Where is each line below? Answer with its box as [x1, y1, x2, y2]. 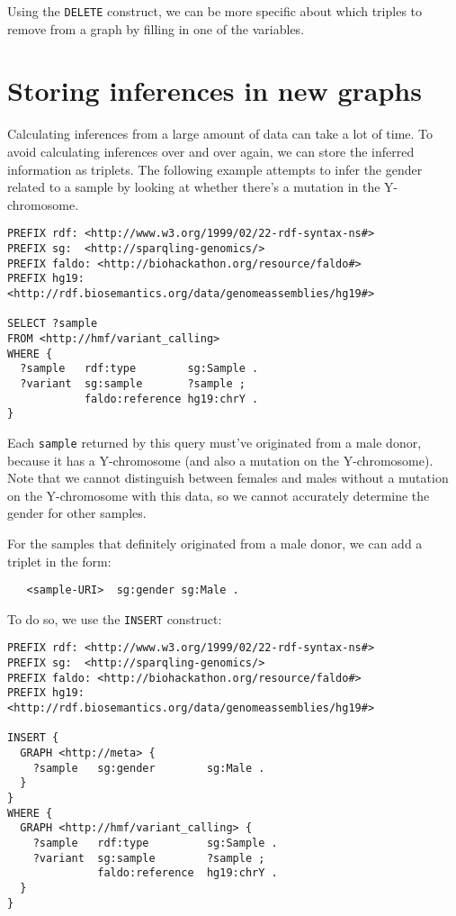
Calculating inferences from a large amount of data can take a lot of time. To [7, 124, 434, 143]
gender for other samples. [7, 503, 147, 522]
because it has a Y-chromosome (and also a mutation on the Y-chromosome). [7, 450, 434, 469]
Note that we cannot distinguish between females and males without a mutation [7, 468, 449, 487]
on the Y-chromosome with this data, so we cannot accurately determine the [7, 485, 430, 504]
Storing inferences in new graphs [7, 72, 422, 109]
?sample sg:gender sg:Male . [32, 761, 265, 775]
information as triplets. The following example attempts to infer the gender [7, 159, 423, 178]
